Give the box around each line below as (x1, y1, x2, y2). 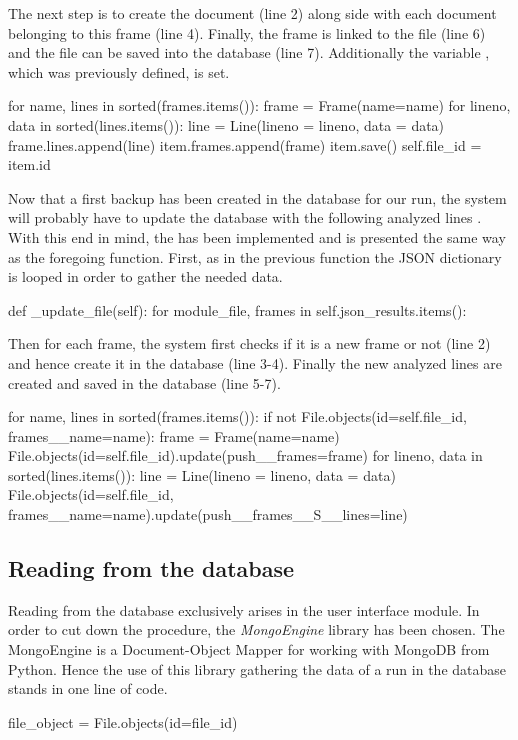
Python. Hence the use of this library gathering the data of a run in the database (8, 658, 507, 679)
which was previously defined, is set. (8, 61, 230, 82)
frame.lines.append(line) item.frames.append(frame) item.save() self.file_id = (8, 134, 482, 155)
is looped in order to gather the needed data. (8, 266, 283, 287)
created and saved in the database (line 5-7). (8, 372, 281, 393)
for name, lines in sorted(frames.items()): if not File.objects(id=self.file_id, (8, 406, 467, 427)
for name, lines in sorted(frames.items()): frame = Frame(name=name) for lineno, (8, 95, 511, 116)
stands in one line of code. (8, 678, 168, 699)
